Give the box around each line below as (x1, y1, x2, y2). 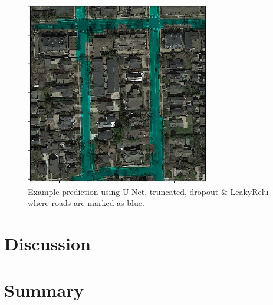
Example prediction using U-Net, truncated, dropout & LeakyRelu (28, 185, 269, 197)
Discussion (4, 231, 91, 256)
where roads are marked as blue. (28, 197, 144, 209)
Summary (4, 277, 84, 301)
